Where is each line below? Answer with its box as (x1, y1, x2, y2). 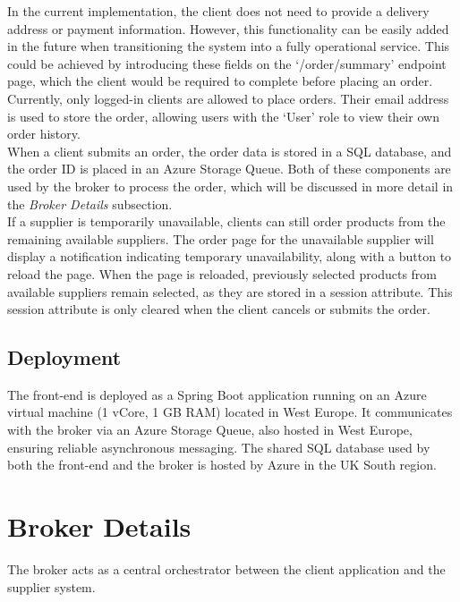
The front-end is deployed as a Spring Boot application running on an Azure (7, 385, 427, 403)
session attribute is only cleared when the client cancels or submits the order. (7, 300, 430, 318)
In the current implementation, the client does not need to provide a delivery (7, 2, 430, 20)
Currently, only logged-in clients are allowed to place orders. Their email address (7, 89, 449, 107)
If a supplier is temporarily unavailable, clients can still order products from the (7, 212, 446, 231)
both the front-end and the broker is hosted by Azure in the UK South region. (7, 455, 437, 474)
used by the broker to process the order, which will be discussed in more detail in (7, 176, 454, 195)
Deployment (7, 343, 122, 371)
